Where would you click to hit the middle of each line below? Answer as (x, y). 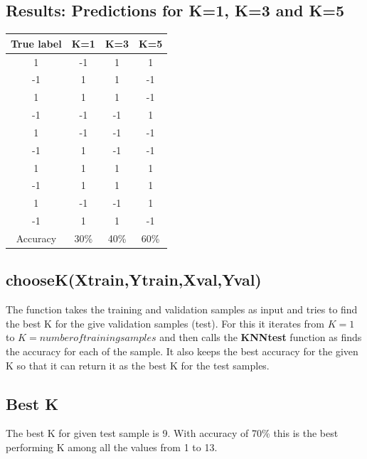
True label (36, 43)
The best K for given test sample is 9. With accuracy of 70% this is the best (172, 433)
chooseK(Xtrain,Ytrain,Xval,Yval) (134, 280)
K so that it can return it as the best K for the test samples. (138, 365)
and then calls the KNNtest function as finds (261, 337)
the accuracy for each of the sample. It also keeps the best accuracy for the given (182, 351)
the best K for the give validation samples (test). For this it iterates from (165, 323)
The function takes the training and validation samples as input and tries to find (182, 309)
